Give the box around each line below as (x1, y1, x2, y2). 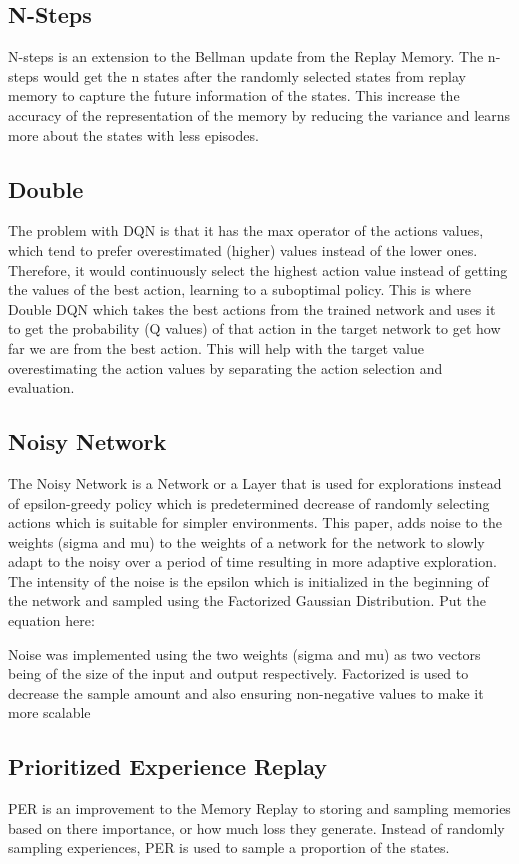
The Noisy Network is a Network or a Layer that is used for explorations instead (8, 472, 502, 493)
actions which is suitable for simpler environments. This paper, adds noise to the (8, 512, 502, 533)
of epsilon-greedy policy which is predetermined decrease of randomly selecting (8, 492, 490, 513)
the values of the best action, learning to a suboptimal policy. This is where (8, 279, 471, 300)
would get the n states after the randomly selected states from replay (43, 65, 466, 86)
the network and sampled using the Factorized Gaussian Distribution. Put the (8, 590, 487, 611)
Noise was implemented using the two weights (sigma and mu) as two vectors (8, 643, 481, 664)
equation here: (8, 610, 95, 631)
